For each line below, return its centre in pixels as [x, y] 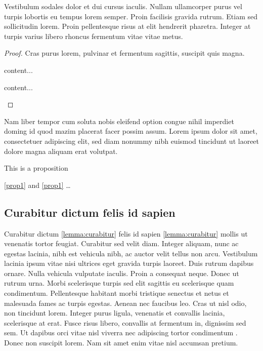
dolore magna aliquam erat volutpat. [61, 151]
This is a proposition [36, 168]
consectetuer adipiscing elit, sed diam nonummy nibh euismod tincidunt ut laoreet [132, 141]
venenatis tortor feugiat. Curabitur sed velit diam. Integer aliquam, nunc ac [121, 243]
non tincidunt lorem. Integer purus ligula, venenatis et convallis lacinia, [115, 313]
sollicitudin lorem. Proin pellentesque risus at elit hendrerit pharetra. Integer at [127, 26]
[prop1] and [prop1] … [37, 185]
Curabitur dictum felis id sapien [90, 212]
